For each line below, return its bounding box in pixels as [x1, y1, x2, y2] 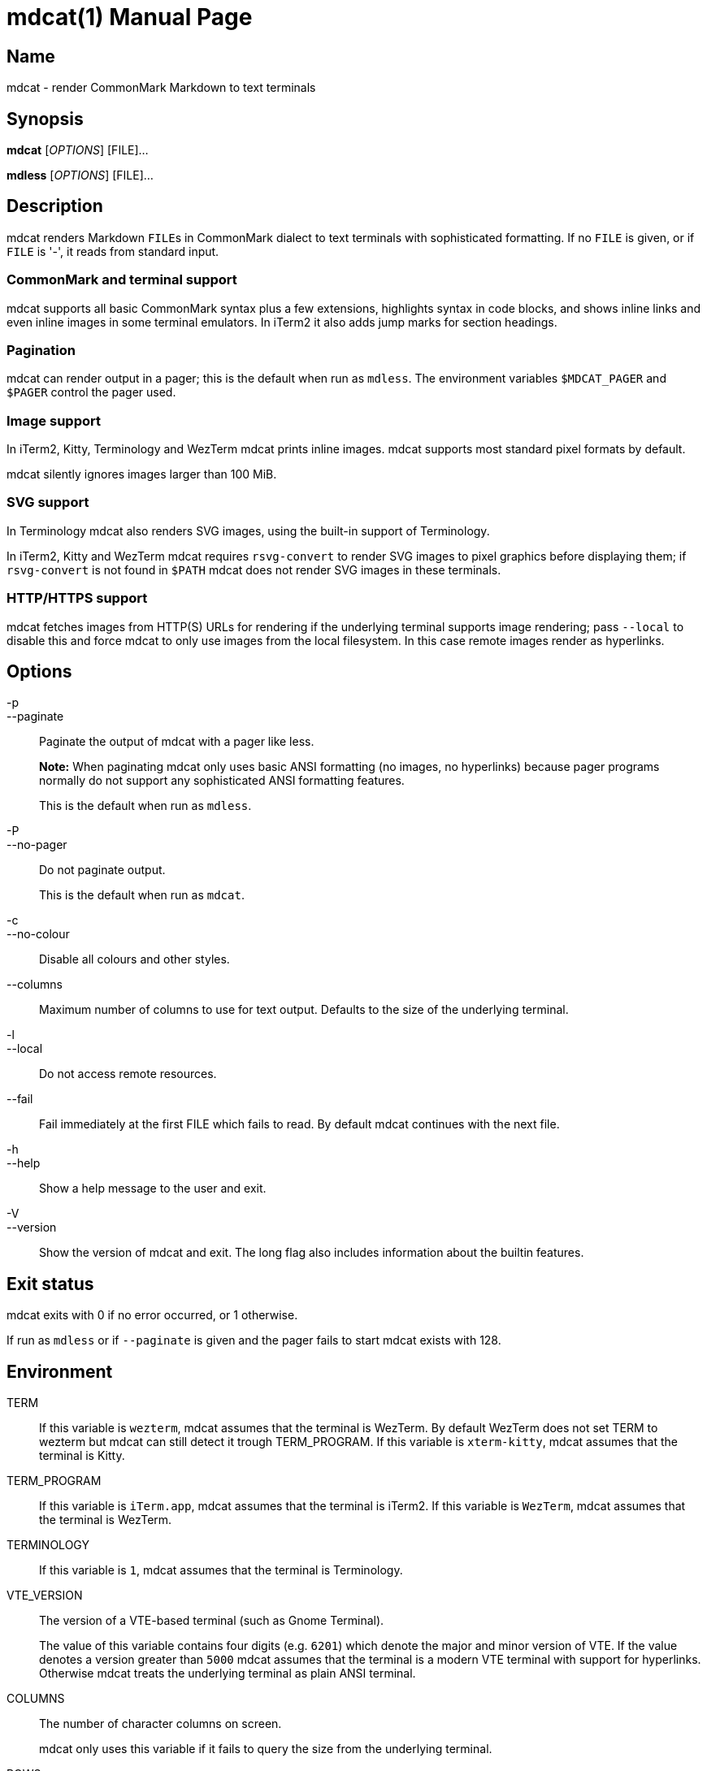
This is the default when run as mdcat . [39, 888, 245, 903]
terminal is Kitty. [39, 1448, 125, 1463]
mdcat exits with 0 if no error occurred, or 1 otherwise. [7, 1308, 298, 1323]
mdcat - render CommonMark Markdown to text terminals [7, 80, 316, 95]
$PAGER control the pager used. [7, 385, 176, 400]
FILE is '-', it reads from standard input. [7, 244, 219, 258]
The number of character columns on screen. [39, 1717, 282, 1731]
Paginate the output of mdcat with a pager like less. [39, 734, 314, 749]
